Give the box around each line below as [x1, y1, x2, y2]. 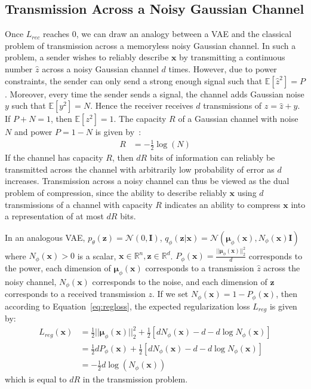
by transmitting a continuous [179, 51, 285, 63]
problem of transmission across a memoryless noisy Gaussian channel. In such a [5, 39, 296, 51]
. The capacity [113, 112, 167, 125]
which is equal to [5, 373, 67, 385]
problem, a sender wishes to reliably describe [5, 51, 169, 63]
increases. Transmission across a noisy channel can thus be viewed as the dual [5, 174, 290, 187]
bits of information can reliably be [149, 151, 275, 164]
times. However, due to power [168, 62, 277, 75]
